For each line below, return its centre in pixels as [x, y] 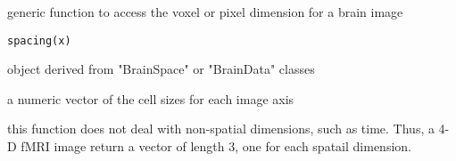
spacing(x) [39, 40]
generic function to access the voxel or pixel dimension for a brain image [205, 12]
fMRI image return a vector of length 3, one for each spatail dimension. [216, 146]
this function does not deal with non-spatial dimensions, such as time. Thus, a [221, 129]
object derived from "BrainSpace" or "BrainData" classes [161, 69]
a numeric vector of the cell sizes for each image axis [151, 98]
